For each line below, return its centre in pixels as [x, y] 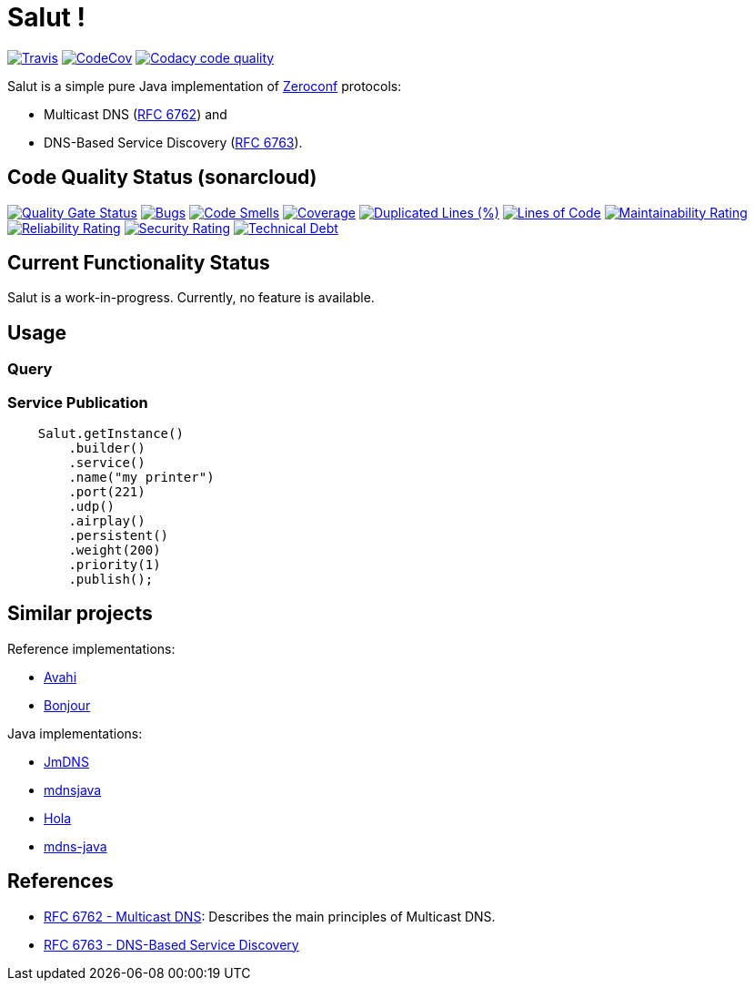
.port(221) [107, 492]
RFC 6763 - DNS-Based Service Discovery [171, 944]
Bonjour [67, 705]
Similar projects [80, 614]
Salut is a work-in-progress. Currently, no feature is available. [191, 298]
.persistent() [119, 536]
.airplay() [107, 521]
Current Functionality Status [139, 263]
